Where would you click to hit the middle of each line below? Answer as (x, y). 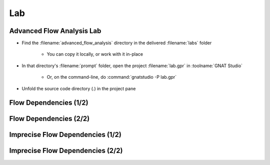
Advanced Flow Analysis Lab (55, 31)
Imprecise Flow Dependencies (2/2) (66, 151)
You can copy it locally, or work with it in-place (95, 54)
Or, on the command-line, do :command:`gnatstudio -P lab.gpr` (112, 77)
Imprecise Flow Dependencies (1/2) (65, 135)
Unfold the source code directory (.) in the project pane (79, 88)
